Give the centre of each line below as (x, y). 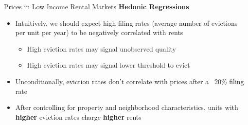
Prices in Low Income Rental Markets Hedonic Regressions (97, 6)
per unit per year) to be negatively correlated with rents (99, 32)
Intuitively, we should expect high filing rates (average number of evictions (126, 23)
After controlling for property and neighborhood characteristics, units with (127, 107)
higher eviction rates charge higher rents (78, 116)
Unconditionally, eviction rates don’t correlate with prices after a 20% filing (130, 81)
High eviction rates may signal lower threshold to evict (108, 65)
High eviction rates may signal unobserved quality (101, 48)
